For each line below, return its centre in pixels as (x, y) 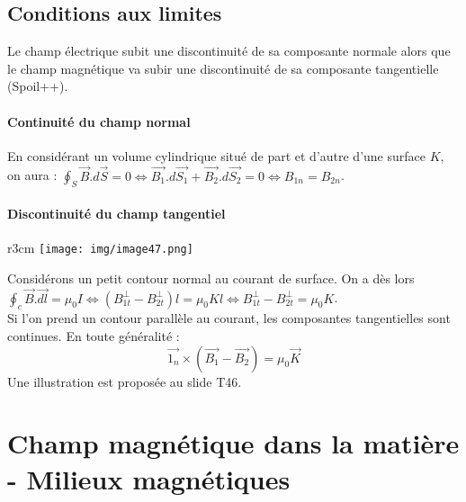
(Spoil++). (38, 86)
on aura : (32, 175)
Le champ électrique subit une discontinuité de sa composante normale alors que (229, 51)
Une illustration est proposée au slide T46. (125, 381)
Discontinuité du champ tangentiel (116, 213)
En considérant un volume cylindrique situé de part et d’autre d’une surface (216, 155)
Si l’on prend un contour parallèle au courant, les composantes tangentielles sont (229, 318)
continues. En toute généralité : (94, 336)
